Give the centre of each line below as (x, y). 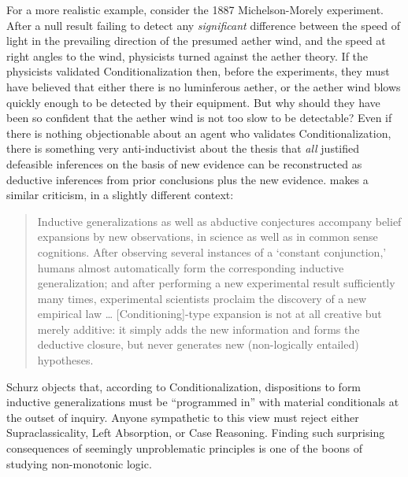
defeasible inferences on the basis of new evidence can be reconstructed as (184, 163)
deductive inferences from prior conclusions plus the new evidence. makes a (187, 179)
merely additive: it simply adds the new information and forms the (198, 329)
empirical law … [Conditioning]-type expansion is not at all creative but (210, 314)
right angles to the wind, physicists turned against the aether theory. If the (187, 55)
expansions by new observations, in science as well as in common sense (208, 237)
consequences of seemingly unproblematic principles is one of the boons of (185, 448)
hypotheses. (65, 360)
